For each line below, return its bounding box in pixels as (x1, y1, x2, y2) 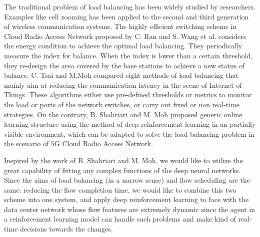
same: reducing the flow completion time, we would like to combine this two (4, 184, 236, 195)
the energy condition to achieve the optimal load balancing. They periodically (4, 40, 242, 51)
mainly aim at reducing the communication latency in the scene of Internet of (4, 79, 242, 90)
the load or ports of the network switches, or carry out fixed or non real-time (4, 99, 240, 109)
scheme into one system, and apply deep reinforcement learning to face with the (4, 194, 249, 205)
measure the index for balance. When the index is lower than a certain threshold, (4, 50, 253, 60)
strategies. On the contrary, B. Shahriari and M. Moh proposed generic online (4, 109, 242, 119)
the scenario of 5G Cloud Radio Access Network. (4, 138, 153, 149)
